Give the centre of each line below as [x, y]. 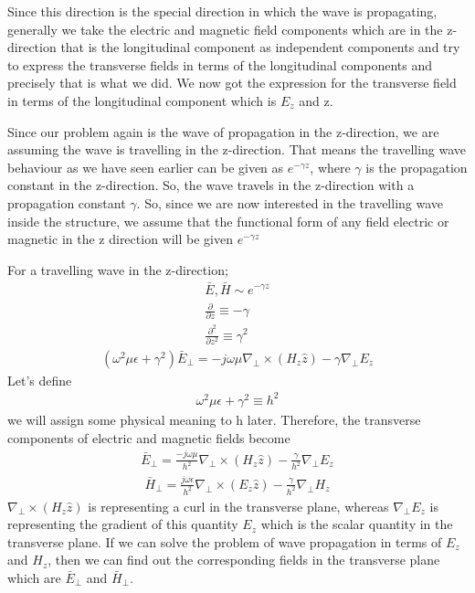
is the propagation [417, 167]
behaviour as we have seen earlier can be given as [146, 167]
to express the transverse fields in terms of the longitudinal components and [220, 64]
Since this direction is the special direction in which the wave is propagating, [222, 11]
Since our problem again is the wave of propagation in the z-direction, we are [223, 131]
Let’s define [40, 380]
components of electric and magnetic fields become [149, 437]
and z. [316, 100]
